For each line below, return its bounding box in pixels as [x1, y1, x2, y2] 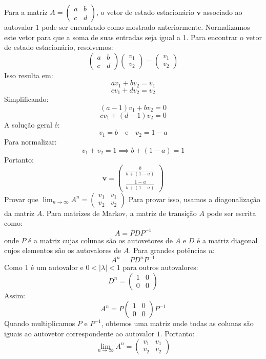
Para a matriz [4, 7, 48, 17]
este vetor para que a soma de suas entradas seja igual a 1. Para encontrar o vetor [4, 31, 262, 42]
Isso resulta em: [4, 69, 53, 80]
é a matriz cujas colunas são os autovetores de [28, 235, 173, 245]
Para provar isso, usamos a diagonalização [128, 193, 260, 204]
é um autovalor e [31, 262, 84, 273]
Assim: [4, 290, 25, 300]
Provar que [4, 193, 38, 204]
